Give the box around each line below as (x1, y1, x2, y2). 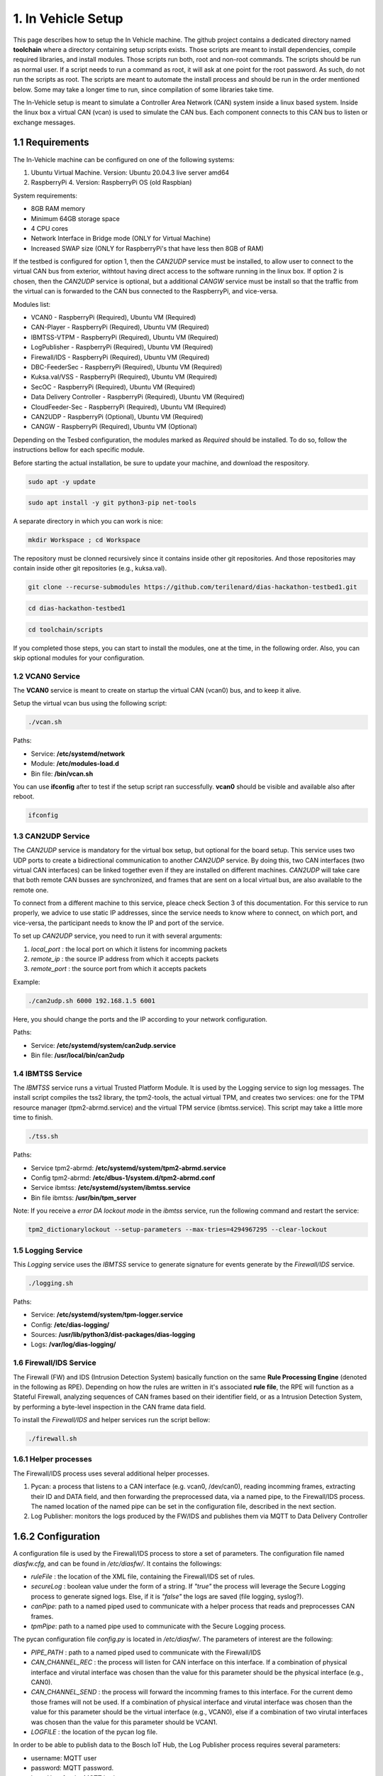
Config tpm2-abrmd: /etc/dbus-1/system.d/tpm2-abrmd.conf (30, 1174, 216, 1182)
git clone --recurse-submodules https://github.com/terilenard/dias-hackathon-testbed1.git (28, 583, 357, 591)
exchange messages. (13, 118, 76, 126)
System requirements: (13, 191, 78, 200)
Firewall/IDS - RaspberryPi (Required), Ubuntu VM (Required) (30, 352, 210, 362)
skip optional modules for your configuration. (13, 654, 145, 662)
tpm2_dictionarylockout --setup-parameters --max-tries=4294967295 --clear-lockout (28, 1225, 328, 1234)
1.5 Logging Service (13, 1245, 83, 1255)
